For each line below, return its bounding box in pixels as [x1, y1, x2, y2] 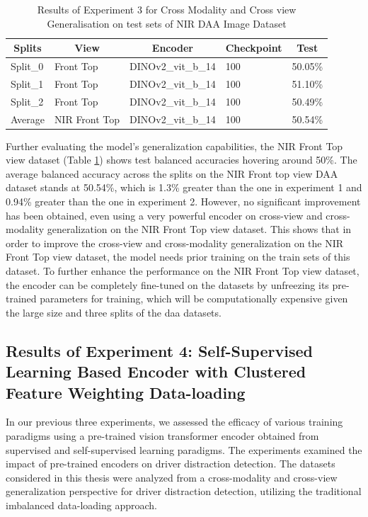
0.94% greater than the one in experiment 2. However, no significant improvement [6, 194, 361, 209]
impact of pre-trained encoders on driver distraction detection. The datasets [6, 456, 335, 471]
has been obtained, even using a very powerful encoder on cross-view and [6, 208, 323, 222]
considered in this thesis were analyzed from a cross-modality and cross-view [6, 470, 338, 484]
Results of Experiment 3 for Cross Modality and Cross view [37, 2, 297, 16]
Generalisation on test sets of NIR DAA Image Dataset [47, 16, 287, 30]
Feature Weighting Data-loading [6, 381, 246, 403]
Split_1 [11, 76, 44, 91]
